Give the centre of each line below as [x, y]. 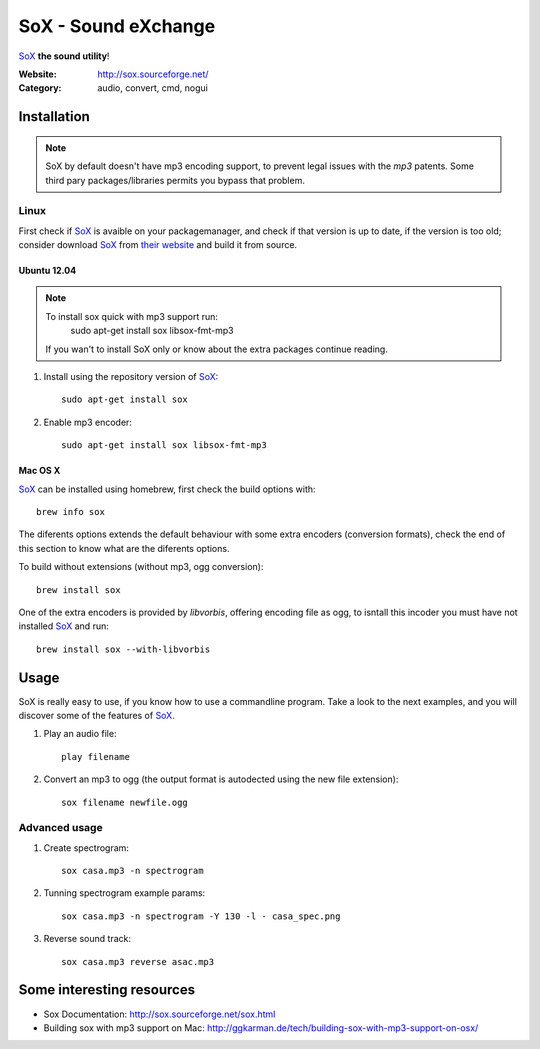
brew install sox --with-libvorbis [123, 649]
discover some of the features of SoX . [96, 715]
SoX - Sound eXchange [117, 26]
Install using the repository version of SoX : [131, 376]
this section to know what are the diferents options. [124, 548]
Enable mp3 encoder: [87, 422]
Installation [54, 116]
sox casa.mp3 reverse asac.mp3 [138, 961]
